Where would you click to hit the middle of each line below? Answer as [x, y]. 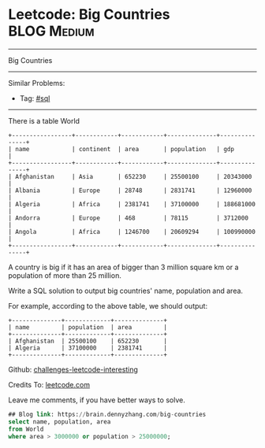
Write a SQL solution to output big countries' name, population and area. [125, 291]
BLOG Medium [51, 31]
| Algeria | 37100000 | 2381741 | [88, 348]
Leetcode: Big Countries [90, 15]
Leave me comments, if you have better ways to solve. [97, 400]
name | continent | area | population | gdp [125, 149]
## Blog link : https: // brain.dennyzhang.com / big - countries [107, 414]
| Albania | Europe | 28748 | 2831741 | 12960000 [130, 191]
